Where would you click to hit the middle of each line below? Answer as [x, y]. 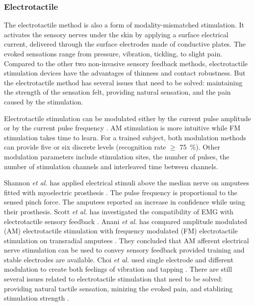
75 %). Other [200, 147]
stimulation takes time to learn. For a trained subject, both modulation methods [125, 137]
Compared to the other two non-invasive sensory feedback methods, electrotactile [126, 63]
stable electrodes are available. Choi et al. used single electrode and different [119, 259]
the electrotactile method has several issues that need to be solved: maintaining [123, 82]
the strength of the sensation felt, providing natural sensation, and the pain [117, 92]
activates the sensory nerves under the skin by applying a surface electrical [116, 34]
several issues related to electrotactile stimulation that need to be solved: [114, 279]
